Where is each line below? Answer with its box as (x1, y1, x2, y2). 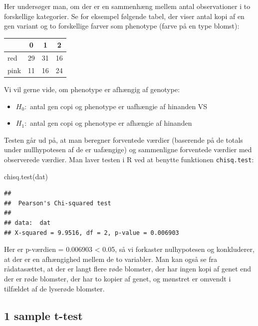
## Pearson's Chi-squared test (4, 199, 111, 207)
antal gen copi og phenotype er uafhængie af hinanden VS (30, 101, 208, 111)
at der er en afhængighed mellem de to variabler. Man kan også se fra (4, 253, 217, 264)
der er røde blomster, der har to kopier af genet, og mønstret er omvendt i (4, 273, 231, 284)
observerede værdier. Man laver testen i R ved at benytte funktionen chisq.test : (4, 154, 254, 165)
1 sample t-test (4, 307, 83, 323)
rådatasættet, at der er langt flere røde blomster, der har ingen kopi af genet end (4, 263, 252, 274)
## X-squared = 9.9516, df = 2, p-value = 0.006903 (4, 229, 179, 236)
